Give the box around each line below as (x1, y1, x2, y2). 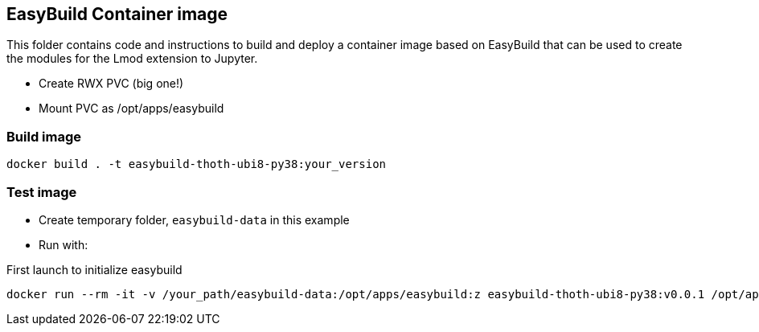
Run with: (39, 237, 88, 252)
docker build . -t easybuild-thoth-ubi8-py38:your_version (6, 158, 387, 171)
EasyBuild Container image (6, 4, 228, 24)
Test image (6, 183, 77, 200)
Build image (6, 128, 82, 145)
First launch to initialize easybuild (6, 262, 183, 277)
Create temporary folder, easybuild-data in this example (39, 212, 350, 227)
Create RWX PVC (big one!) (39, 76, 184, 91)
